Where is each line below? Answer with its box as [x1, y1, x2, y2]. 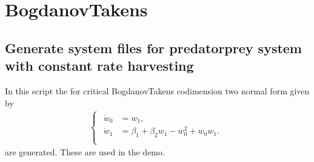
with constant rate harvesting [5, 56, 194, 75]
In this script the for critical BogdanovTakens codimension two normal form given [5, 84, 310, 97]
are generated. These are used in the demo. [5, 146, 165, 158]
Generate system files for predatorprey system [5, 38, 302, 57]
